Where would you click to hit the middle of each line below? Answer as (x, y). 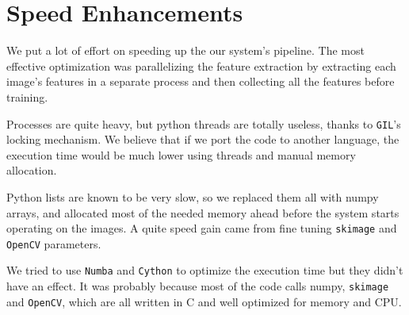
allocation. (32, 170)
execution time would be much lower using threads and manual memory (181, 154)
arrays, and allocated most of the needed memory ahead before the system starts (203, 212)
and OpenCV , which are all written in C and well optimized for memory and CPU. (204, 301)
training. (27, 96)
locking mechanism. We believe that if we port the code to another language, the (203, 139)
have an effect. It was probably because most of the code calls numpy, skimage (198, 286)
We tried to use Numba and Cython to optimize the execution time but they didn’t (205, 270)
